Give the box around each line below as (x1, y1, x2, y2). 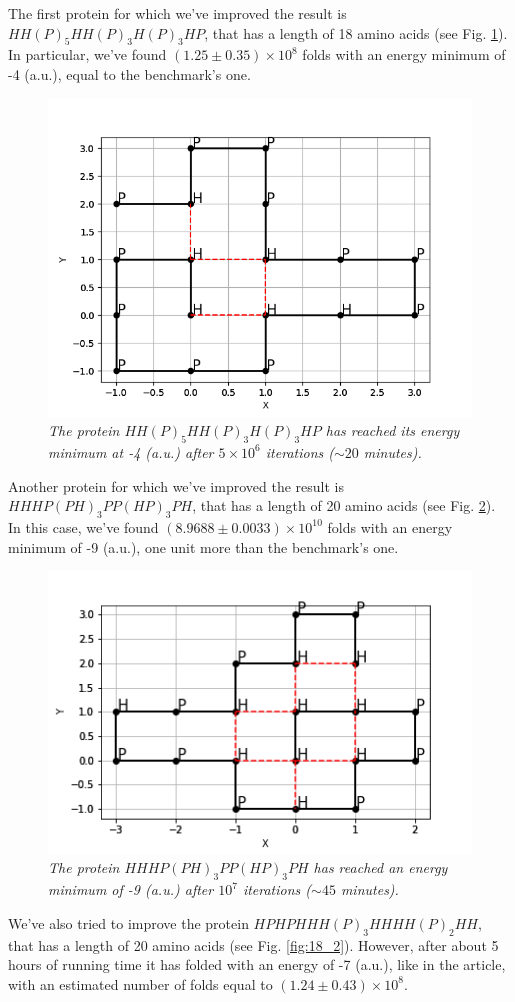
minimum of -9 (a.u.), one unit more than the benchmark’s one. (8, 536, 399, 557)
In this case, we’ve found (8, 516, 159, 537)
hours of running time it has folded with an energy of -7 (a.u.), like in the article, (8, 954, 506, 975)
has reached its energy (325, 420, 460, 441)
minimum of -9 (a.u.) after (48, 879, 214, 900)
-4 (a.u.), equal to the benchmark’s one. (8, 63, 251, 84)
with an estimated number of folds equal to (8, 973, 273, 994)
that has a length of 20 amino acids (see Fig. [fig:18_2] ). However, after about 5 (8, 934, 499, 955)
